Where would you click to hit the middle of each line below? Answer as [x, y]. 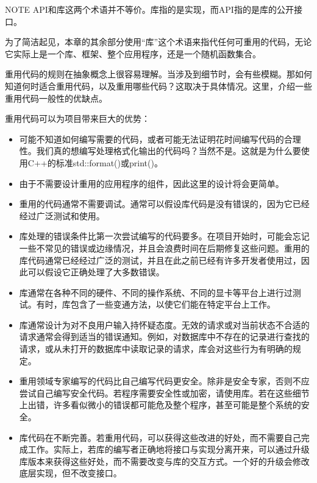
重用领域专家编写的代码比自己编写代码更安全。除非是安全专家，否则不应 [164, 381]
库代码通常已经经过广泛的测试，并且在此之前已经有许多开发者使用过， [160, 260]
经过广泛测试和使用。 [62, 215]
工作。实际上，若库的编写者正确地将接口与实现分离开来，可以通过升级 [169, 449]
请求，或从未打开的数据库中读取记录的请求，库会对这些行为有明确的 [156, 349]
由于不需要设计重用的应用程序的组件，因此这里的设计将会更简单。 [151, 183]
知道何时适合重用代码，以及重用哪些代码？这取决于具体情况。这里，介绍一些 [158, 86]
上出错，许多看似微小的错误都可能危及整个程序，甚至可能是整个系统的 [160, 405]
